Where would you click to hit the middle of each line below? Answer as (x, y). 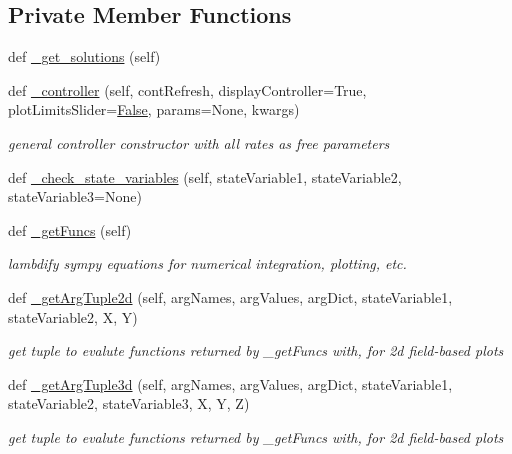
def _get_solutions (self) (84, 56)
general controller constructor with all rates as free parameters (199, 142)
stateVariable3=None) (75, 196)
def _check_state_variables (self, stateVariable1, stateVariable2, (205, 176)
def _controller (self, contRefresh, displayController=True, (187, 89)
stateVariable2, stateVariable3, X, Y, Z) (129, 403)
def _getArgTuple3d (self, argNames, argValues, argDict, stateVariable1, (230, 383)
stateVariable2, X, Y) (73, 316)
